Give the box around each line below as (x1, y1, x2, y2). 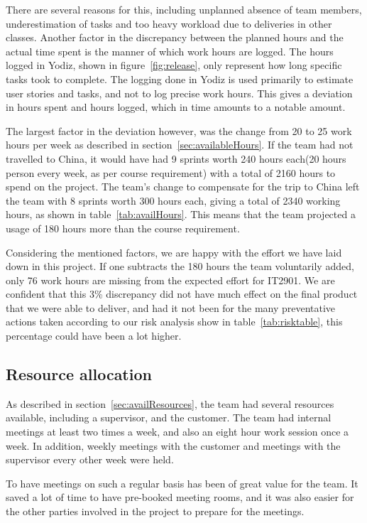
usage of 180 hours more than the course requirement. (6, 220, 240, 235)
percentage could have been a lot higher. (6, 328, 182, 343)
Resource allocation (6, 363, 152, 385)
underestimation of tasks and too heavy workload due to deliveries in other (6, 16, 332, 31)
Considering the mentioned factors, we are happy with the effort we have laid (6, 244, 342, 259)
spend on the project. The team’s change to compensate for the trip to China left (6, 179, 360, 194)
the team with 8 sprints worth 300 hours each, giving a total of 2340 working (6, 193, 341, 207)
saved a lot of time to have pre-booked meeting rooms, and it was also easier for (6, 490, 354, 505)
